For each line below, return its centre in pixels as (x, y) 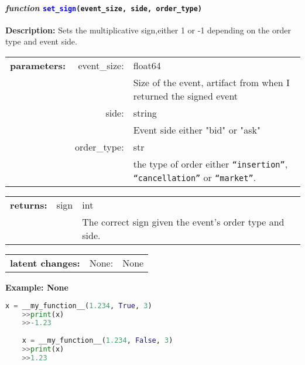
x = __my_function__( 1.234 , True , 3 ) (79, 306)
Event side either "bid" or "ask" (197, 130)
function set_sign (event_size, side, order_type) (104, 7)
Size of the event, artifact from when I (211, 83)
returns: (29, 205)
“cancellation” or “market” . (195, 178)
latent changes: (45, 263)
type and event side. (41, 41)
